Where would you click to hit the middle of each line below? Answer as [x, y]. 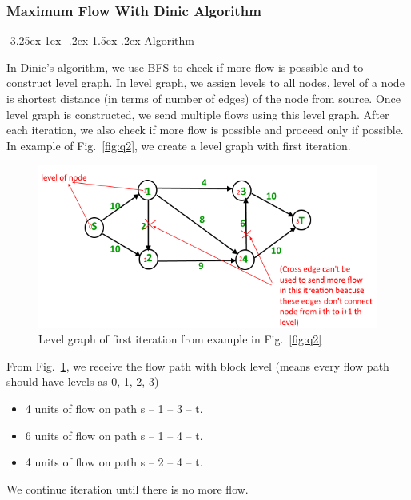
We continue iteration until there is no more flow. [128, 488]
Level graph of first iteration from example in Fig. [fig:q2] [180, 339]
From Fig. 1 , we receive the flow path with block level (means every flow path [198, 365]
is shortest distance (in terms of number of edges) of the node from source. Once [204, 98]
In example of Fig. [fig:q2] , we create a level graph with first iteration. [179, 145]
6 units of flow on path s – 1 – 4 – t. [114, 435]
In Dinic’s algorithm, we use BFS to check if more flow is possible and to [185, 67]
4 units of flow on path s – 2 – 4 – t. [114, 462]
